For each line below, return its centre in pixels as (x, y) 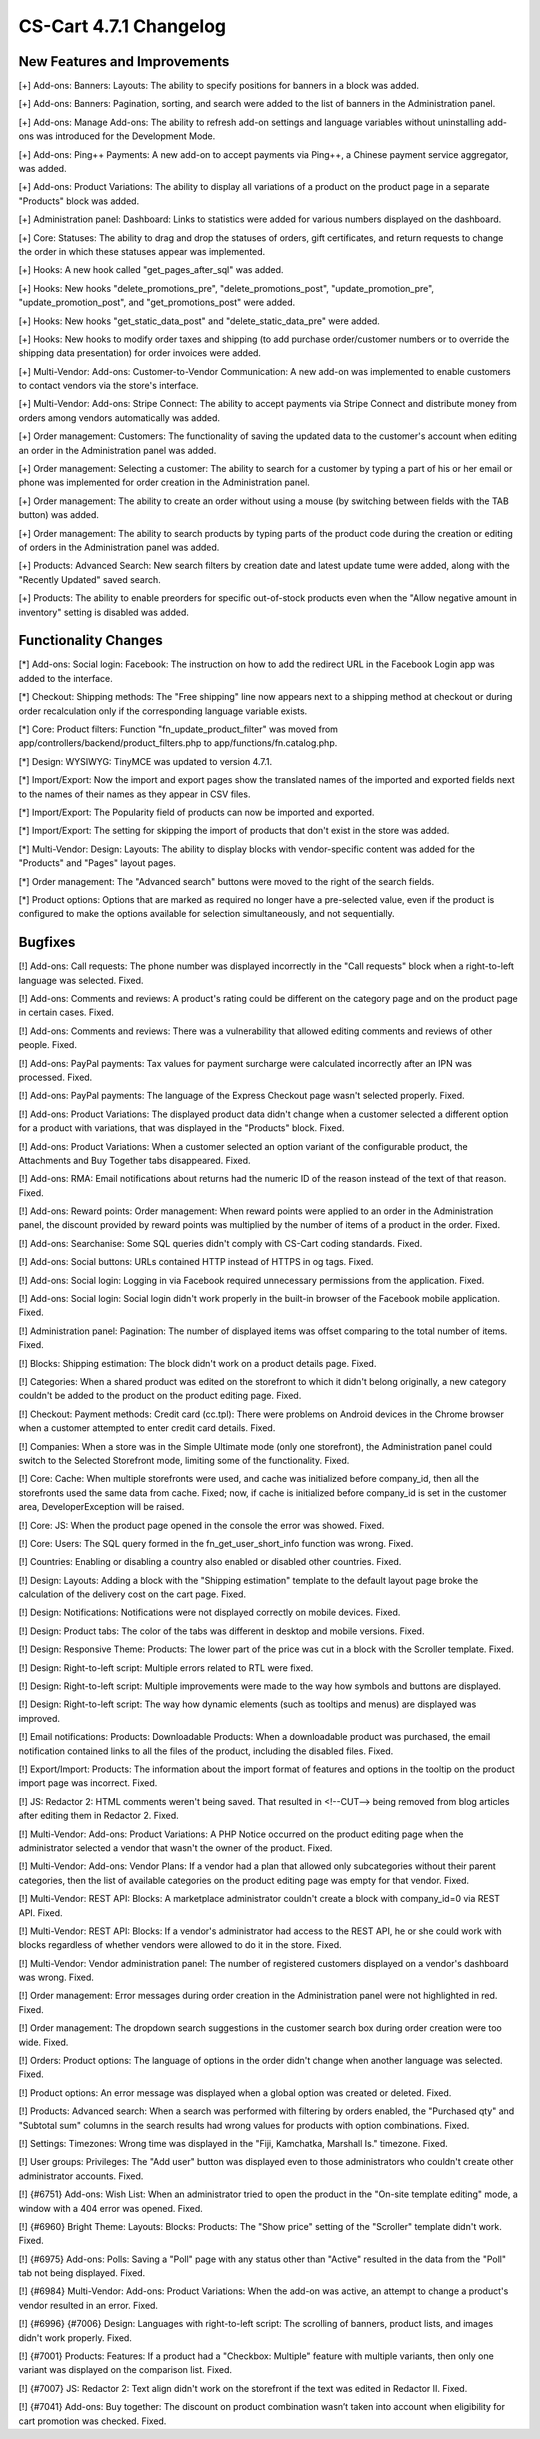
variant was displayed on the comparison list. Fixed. (125, 2370)
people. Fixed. (47, 1045)
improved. (39, 1718)
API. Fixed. (41, 1912)
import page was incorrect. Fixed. (88, 1783)
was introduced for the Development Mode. (125, 136)
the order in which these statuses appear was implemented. (142, 251)
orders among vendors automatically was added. (119, 417)
